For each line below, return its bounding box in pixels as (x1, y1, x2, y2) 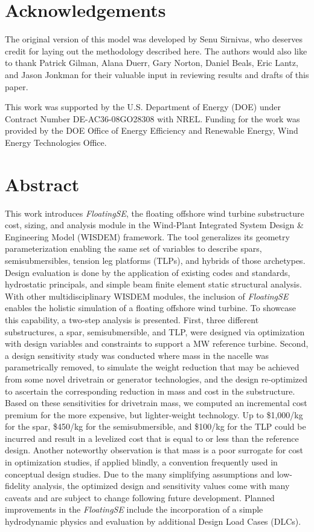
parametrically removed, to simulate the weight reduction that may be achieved (5, 361, 300, 373)
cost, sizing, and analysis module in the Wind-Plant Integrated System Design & (5, 218, 304, 231)
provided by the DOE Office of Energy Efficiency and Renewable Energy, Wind (5, 124, 298, 137)
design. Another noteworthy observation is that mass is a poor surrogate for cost (5, 444, 303, 456)
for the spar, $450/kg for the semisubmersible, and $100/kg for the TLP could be (5, 420, 306, 433)
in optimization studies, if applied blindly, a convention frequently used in (5, 456, 278, 468)
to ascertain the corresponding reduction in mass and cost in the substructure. (5, 384, 295, 397)
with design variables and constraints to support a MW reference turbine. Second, (5, 337, 309, 350)
